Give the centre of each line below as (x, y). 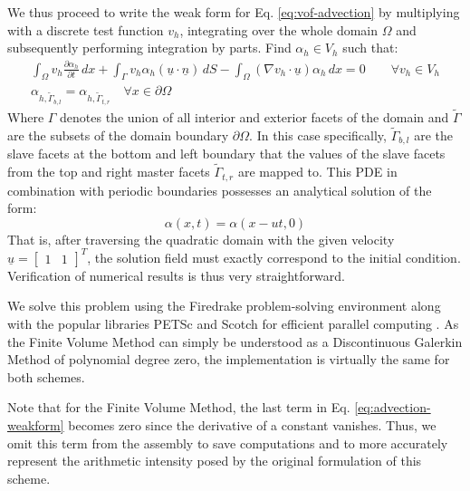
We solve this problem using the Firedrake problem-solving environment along (224, 306)
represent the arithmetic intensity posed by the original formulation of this (215, 461)
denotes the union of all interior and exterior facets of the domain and (254, 116)
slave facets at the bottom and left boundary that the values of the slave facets (226, 154)
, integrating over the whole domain (279, 29)
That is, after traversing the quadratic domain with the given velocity (201, 239)
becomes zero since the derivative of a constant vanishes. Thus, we (252, 424)
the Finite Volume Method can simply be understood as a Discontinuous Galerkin (235, 341)
